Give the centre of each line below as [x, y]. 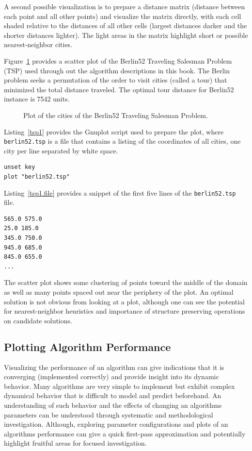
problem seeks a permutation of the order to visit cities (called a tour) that [116, 80]
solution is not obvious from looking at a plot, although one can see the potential [124, 301]
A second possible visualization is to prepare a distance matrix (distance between [125, 6]
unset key [20, 167]
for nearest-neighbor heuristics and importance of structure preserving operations [125, 311]
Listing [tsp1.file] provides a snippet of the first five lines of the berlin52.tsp [120, 192]
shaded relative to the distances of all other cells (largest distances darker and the [126, 25]
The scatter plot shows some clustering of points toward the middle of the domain [126, 282]
